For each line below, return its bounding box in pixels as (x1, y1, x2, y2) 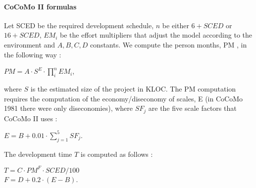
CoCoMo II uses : (4, 113, 57, 123)
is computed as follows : (80, 148, 153, 159)
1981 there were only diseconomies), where (4, 103, 133, 113)
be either (162, 20, 189, 30)
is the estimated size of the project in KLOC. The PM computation (30, 83, 236, 94)
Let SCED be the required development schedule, (4, 20, 154, 30)
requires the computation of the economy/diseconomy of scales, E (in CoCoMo (4, 93, 243, 103)
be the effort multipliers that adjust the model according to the (60, 30, 253, 40)
